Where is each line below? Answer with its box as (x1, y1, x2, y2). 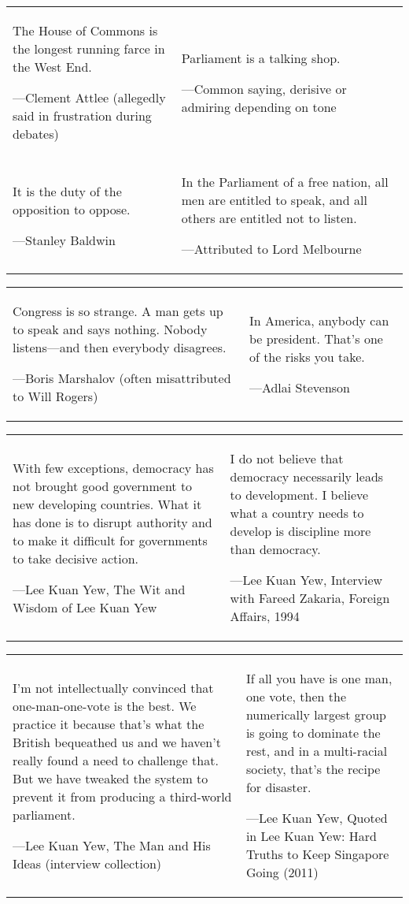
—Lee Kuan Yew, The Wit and (13, 579, 186, 598)
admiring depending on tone (181, 97, 337, 116)
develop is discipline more (230, 522, 371, 540)
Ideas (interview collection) (13, 854, 162, 872)
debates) (13, 125, 59, 143)
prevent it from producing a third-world (13, 787, 232, 805)
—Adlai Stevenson (249, 378, 351, 396)
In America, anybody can (249, 311, 389, 329)
